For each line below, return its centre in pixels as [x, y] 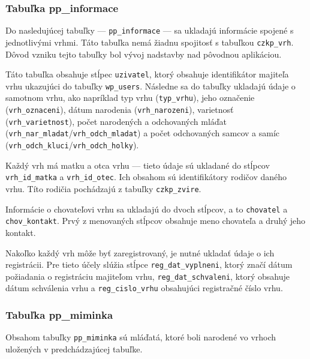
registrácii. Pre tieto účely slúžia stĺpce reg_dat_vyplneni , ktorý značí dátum [149, 264]
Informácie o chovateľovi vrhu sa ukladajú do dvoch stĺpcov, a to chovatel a [147, 209]
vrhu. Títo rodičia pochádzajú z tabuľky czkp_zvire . [103, 188]
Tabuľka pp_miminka [59, 315]
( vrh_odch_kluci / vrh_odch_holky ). [72, 145]
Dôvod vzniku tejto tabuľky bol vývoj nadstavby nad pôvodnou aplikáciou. [144, 54]
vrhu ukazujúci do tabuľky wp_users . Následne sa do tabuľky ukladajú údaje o [151, 86]
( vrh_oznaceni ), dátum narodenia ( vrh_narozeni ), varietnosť [120, 110]
